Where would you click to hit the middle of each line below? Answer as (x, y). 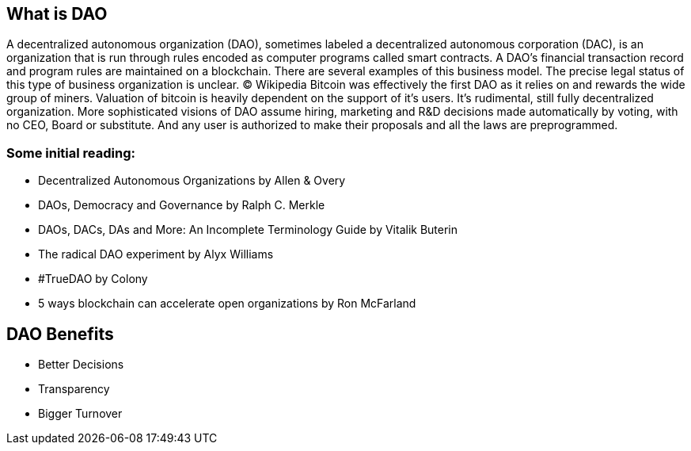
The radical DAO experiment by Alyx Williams (156, 254)
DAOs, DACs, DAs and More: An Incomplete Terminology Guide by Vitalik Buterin (248, 230)
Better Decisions (81, 365)
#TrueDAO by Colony (93, 279)
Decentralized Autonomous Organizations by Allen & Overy (192, 181)
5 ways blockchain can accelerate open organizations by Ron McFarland (227, 304)
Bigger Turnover (80, 414)
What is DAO (57, 14)
